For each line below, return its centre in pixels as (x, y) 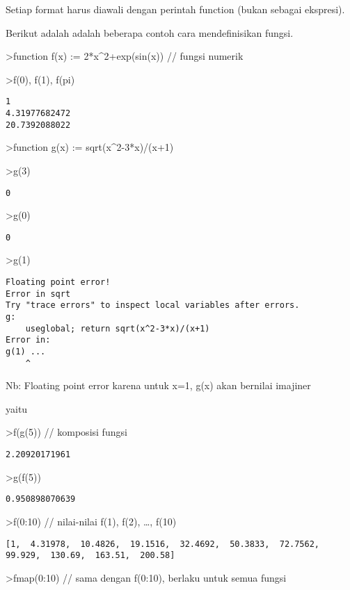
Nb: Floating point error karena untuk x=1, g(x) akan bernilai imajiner (158, 385)
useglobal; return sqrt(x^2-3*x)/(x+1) (118, 328)
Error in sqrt (38, 294)
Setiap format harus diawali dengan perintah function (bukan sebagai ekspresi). (175, 9)
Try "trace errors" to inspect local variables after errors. (153, 305)
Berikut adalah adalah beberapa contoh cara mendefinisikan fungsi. (150, 32)
